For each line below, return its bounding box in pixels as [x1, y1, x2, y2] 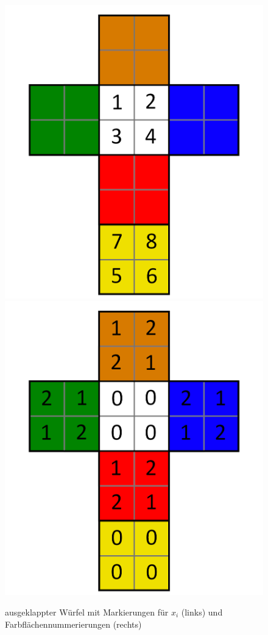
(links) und [181, 605, 223, 618]
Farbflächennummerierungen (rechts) [5, 617, 142, 630]
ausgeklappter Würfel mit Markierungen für [5, 605, 169, 618]
